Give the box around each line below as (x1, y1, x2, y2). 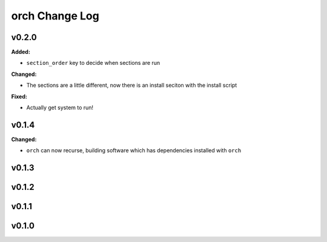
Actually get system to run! (26, 104, 94, 112)
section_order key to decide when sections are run (26, 59, 160, 67)
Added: (11, 49, 30, 56)
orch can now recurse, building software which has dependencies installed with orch (26, 147, 242, 154)
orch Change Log (11, 9, 99, 22)
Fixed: (11, 93, 27, 100)
